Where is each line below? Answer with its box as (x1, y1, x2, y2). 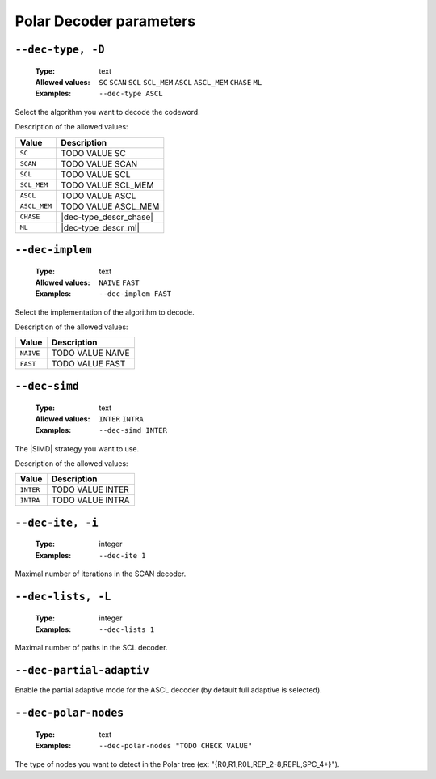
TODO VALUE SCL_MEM (61, 179, 154, 190)
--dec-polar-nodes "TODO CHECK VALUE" (99, 741, 253, 751)
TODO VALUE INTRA (51, 494, 130, 506)
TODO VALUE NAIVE (51, 348, 130, 359)
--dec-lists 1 (99, 625, 155, 634)
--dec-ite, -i (15, 516, 99, 529)
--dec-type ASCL (99, 89, 163, 99)
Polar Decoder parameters (15, 12, 196, 30)
